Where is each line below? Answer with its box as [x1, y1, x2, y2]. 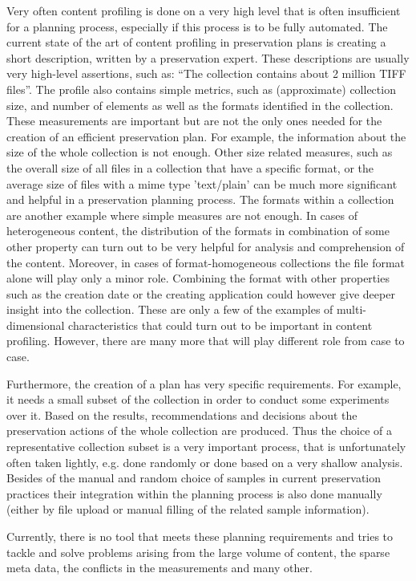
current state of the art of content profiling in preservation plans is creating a [6, 34, 386, 51]
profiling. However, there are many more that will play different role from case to [6, 332, 405, 349]
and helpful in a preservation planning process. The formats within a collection [6, 191, 394, 208]
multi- [337, 301, 367, 318]
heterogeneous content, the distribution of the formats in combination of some [6, 222, 390, 239]
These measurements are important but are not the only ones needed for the [6, 112, 382, 129]
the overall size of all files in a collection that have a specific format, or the [6, 159, 374, 176]
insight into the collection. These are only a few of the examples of [6, 301, 333, 318]
